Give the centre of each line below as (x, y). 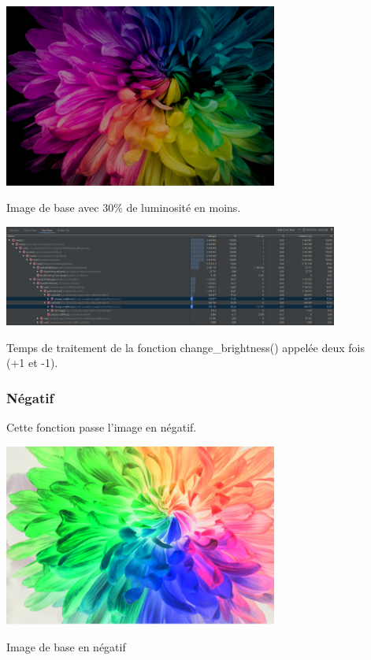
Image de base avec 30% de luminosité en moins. (124, 208)
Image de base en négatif (66, 646)
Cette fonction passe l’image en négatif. (102, 427)
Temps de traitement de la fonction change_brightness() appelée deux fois (185, 347)
